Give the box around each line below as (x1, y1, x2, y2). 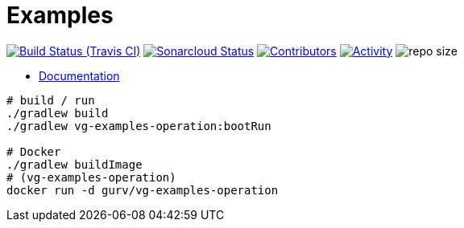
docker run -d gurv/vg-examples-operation (6, 183, 279, 197)
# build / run (6, 93, 95, 107)
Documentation (39, 68, 120, 83)
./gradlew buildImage (6, 157, 143, 171)
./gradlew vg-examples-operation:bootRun (6, 119, 271, 132)
